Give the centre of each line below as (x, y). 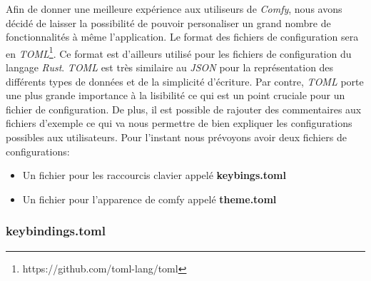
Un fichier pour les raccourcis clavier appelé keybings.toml (154, 175)
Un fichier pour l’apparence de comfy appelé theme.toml (149, 199)
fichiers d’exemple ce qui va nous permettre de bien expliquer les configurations (179, 123)
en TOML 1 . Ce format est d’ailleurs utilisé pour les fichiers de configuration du (179, 52)
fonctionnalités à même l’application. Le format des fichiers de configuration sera (182, 37)
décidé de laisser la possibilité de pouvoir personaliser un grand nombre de (168, 22)
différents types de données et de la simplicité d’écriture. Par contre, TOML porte (185, 81)
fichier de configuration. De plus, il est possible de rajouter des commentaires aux (184, 109)
